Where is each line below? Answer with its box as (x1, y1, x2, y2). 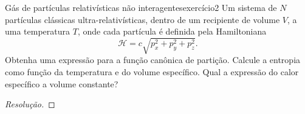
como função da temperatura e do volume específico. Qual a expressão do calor (5, 65, 299, 78)
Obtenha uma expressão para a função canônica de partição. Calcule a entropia (5, 53, 301, 66)
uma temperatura (5, 25, 70, 38)
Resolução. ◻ (5, 98, 55, 110)
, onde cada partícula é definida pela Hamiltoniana (77, 25, 267, 38)
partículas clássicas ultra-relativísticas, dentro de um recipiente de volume (5, 13, 280, 25)
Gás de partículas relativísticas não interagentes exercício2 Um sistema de (5, 1, 277, 13)
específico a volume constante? (5, 77, 118, 90)
